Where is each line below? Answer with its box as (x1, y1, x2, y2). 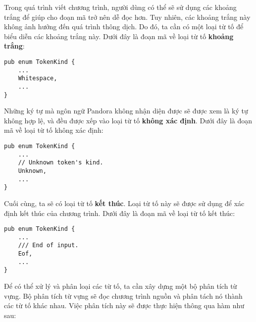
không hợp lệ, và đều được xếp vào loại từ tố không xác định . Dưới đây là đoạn (4, 115, 252, 125)
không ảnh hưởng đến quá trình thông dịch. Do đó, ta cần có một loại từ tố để (4, 21, 244, 32)
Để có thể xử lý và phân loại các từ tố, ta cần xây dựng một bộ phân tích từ (4, 281, 237, 291)
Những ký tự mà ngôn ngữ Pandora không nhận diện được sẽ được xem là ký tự (4, 106, 248, 116)
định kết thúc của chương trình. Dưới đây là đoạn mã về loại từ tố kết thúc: (4, 208, 235, 218)
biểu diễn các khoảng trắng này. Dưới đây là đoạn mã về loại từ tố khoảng (4, 31, 234, 41)
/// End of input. (18, 242, 79, 249)
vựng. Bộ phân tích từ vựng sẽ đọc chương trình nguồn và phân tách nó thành (4, 290, 243, 301)
